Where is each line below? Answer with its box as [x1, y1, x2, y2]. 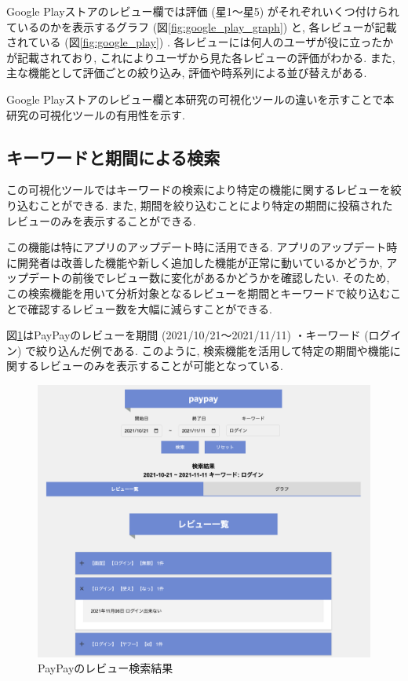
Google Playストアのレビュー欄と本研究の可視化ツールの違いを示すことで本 [6, 90, 395, 107]
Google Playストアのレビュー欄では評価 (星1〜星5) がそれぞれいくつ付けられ [6, 3, 399, 19]
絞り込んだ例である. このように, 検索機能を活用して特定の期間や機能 [36, 342, 390, 358]
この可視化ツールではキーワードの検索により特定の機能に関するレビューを [6, 181, 391, 198]
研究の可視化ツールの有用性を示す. [6, 106, 185, 123]
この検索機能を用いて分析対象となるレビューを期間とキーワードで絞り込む [6, 284, 391, 301]
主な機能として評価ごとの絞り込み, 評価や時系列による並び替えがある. [6, 64, 367, 81]
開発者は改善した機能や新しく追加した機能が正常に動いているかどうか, [16, 254, 383, 270]
